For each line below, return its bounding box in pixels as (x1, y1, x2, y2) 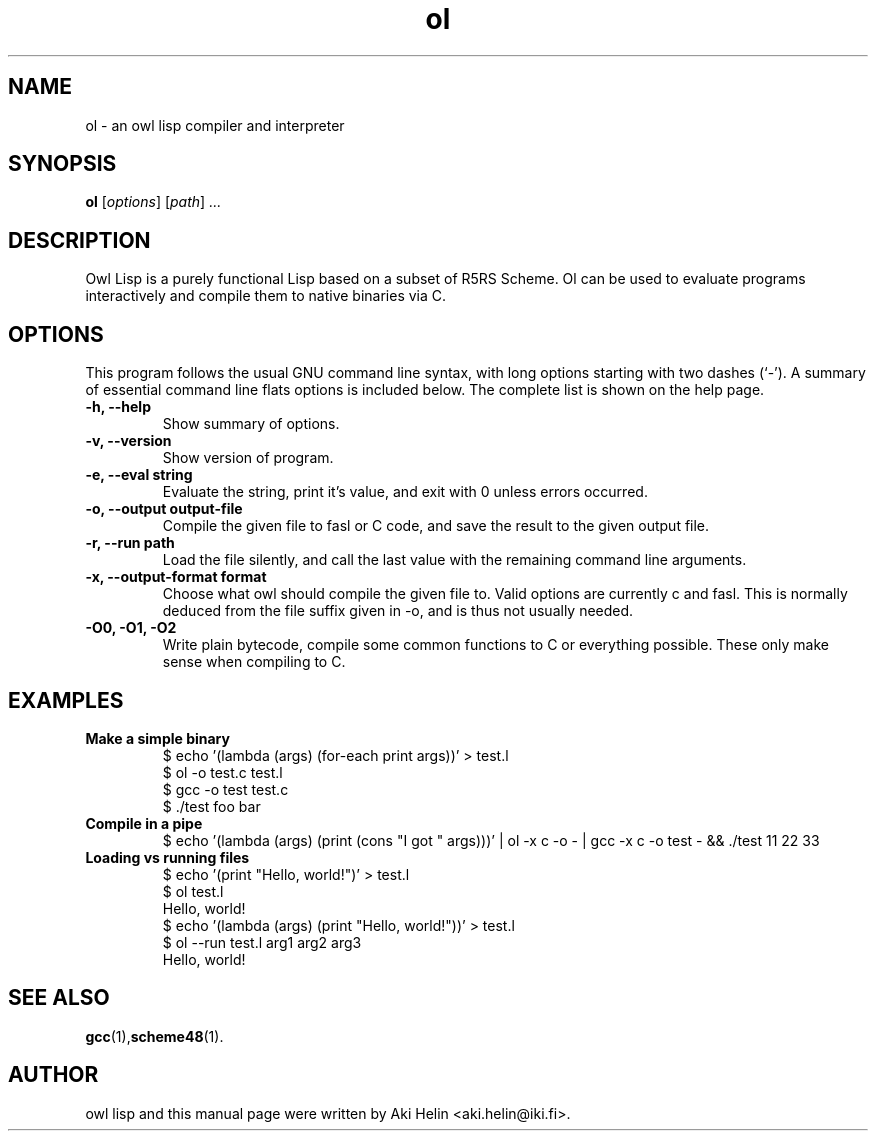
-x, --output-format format (85, 568, 267, 586)
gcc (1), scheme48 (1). (85, 1027, 224, 1045)
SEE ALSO (8, 985, 110, 1011)
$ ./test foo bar (162, 797, 261, 815)
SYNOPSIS (8, 151, 117, 177)
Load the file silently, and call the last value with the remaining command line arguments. (162, 551, 747, 569)
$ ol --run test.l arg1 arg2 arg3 (162, 933, 362, 951)
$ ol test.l (162, 882, 224, 900)
